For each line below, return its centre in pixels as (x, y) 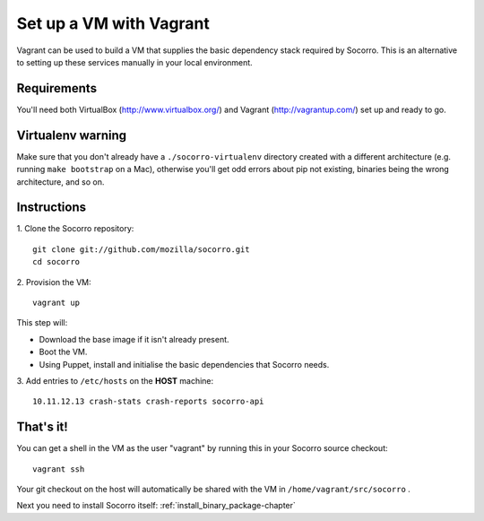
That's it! (43, 427)
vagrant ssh (59, 469)
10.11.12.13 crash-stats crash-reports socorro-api (148, 402)
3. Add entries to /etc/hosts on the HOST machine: (115, 380)
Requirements (57, 88)
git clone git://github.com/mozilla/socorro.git (141, 249)
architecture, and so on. (60, 182)
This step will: (42, 323)
